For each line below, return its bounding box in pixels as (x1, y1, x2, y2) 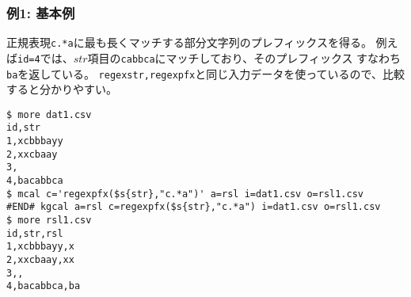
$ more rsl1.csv (6, 215, 92, 227)
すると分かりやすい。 (6, 81, 117, 97)
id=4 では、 (17, 49, 74, 66)
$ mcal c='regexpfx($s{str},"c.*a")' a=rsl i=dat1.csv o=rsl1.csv (6, 188, 364, 200)
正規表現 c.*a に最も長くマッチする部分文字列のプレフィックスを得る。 (6, 34, 372, 51)
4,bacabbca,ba (6, 280, 81, 292)
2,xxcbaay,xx (6, 254, 74, 265)
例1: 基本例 (6, 2, 75, 22)
